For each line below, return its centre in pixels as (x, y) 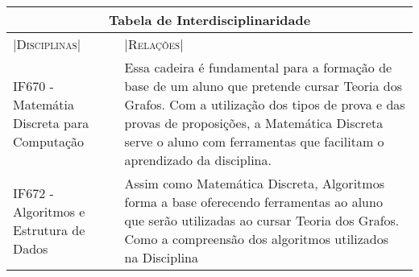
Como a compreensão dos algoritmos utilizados (257, 239)
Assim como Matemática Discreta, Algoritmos (254, 183)
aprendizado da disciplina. (198, 160)
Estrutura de (49, 229)
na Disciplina (161, 257)
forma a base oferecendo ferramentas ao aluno (253, 202)
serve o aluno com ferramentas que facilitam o (254, 141)
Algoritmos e (49, 211)
